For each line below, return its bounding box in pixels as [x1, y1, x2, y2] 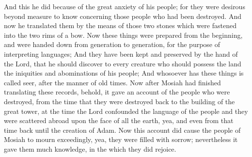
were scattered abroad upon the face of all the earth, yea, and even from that [4, 115, 234, 126]
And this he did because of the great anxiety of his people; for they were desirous [4, 1, 245, 11]
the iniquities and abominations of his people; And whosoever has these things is [4, 68, 244, 78]
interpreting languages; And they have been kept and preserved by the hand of [4, 48, 238, 59]
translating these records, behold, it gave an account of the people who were [4, 87, 230, 97]
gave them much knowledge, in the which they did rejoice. [4, 143, 176, 154]
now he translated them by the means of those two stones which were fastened [4, 20, 236, 31]
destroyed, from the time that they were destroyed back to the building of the [4, 96, 235, 106]
